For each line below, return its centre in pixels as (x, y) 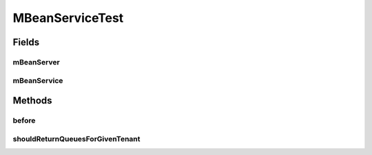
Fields (26, 42)
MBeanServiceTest (68, 18)
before (24, 121)
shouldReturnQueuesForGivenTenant (76, 139)
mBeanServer (36, 62)
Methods (32, 100)
